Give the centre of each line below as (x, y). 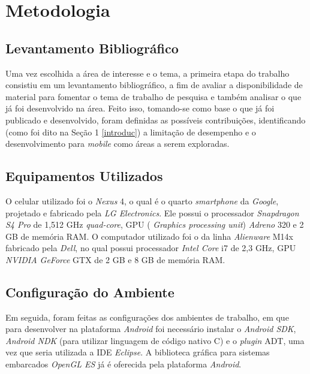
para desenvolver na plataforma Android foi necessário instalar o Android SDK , (151, 329)
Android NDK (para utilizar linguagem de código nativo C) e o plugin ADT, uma (155, 340)
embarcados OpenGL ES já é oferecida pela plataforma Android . (124, 364)
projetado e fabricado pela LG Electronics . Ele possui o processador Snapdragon (152, 212)
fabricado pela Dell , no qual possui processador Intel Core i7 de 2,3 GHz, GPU (151, 248)
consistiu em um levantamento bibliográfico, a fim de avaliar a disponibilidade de (154, 85)
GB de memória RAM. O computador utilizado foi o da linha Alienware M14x (149, 236)
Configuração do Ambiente (90, 292)
